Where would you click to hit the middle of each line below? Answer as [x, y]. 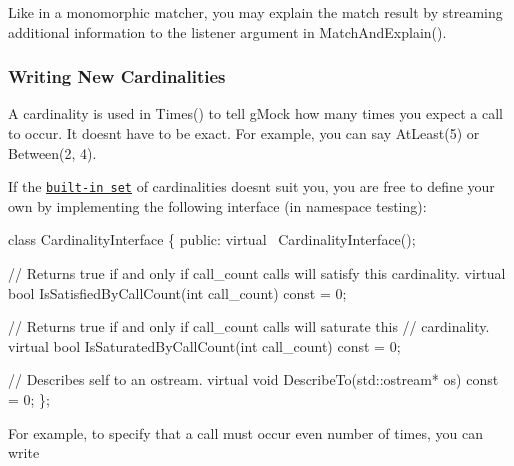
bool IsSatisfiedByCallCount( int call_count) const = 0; [177, 292]
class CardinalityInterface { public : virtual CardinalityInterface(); [212, 239]
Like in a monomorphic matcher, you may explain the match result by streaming [255, 12]
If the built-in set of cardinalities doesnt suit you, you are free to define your [251, 186]
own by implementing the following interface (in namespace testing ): [217, 205]
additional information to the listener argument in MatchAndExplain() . [227, 31]
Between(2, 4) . [52, 152]
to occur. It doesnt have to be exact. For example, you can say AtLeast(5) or [244, 133]
